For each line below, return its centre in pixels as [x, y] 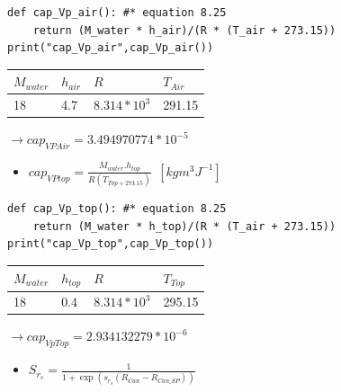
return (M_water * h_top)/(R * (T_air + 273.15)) [184, 226]
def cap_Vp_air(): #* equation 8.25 [117, 13]
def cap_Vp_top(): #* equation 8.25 [117, 209]
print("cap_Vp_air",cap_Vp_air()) [111, 48]
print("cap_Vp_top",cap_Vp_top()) [111, 244]
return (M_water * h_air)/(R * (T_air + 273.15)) [184, 30]
